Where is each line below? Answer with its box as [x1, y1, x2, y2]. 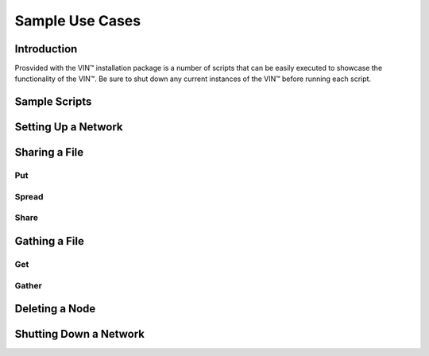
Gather [14, 280, 43, 291]
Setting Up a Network [14, 120, 123, 134]
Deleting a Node [14, 302, 96, 315]
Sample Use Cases [14, 12, 141, 29]
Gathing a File [14, 234, 85, 248]
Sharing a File [14, 145, 84, 159]
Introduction [14, 42, 78, 56]
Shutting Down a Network [14, 327, 145, 341]
